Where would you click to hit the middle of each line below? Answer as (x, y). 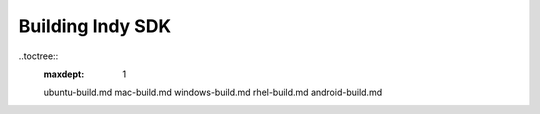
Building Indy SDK (95, 26)
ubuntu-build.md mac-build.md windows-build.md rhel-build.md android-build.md (213, 92)
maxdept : (64, 74)
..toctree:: (38, 56)
